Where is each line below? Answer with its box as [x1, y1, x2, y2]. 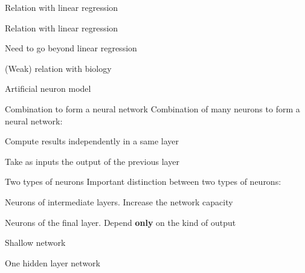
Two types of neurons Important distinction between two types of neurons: [5, 175, 281, 188]
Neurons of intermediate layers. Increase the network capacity [5, 195, 233, 208]
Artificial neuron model [5, 82, 91, 95]
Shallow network [5, 236, 66, 249]
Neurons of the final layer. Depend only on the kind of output [5, 216, 236, 228]
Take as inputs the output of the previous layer [5, 155, 179, 167]
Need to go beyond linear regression [5, 42, 137, 54]
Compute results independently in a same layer [5, 135, 179, 147]
